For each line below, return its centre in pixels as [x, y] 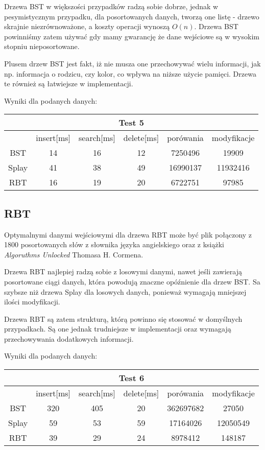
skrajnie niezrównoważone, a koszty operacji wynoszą [87, 26]
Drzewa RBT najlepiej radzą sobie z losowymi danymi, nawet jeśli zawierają [123, 271]
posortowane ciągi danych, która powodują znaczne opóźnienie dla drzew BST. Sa [132, 281]
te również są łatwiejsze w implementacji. [69, 84]
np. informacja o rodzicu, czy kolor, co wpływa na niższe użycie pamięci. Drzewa [130, 73]
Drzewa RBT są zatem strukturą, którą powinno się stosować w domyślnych [123, 318]
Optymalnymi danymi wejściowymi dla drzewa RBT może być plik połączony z [128, 234]
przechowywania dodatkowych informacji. [69, 338]
